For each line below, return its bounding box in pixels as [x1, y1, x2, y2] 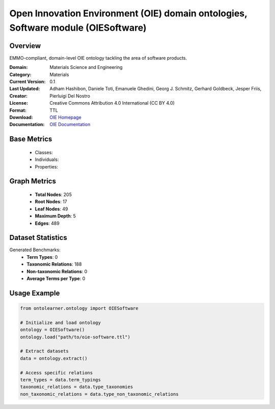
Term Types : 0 [26, 254, 58, 260]
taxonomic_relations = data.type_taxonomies [20, 384, 133, 390]
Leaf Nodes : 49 [35, 206, 68, 212]
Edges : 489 [35, 220, 60, 226]
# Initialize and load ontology [20, 320, 101, 325]
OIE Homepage [49, 114, 81, 120]
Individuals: [35, 156, 59, 163]
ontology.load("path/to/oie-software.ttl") [20, 334, 131, 340]
